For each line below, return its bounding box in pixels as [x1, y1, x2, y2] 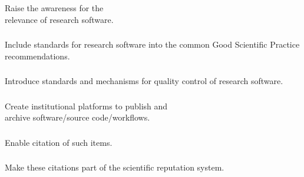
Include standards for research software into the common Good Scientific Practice [5, 38, 300, 51]
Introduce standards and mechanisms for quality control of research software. [5, 75, 283, 87]
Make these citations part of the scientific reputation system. [5, 161, 224, 173]
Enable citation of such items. [5, 136, 113, 148]
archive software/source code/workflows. [5, 111, 150, 123]
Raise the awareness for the [5, 1, 104, 14]
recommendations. [5, 49, 70, 62]
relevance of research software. [5, 13, 114, 25]
